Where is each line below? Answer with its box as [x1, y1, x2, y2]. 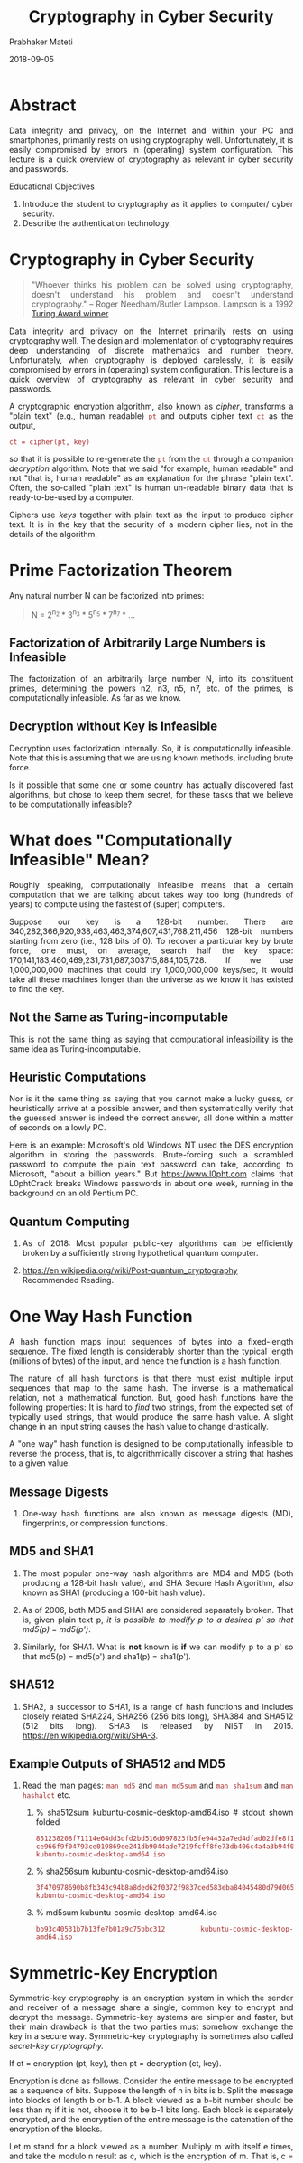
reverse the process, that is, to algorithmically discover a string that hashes [9, 1449, 294, 1459]
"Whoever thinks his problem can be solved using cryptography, [31, 279, 294, 290]
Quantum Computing [9, 1214, 130, 1229]
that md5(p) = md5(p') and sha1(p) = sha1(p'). [22, 1650, 192, 1661]
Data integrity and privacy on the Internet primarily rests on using [9, 326, 294, 336]
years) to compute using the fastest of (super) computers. [9, 898, 225, 910]
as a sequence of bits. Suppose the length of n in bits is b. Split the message [9, 2085, 294, 2096]
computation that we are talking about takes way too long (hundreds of [9, 889, 294, 900]
